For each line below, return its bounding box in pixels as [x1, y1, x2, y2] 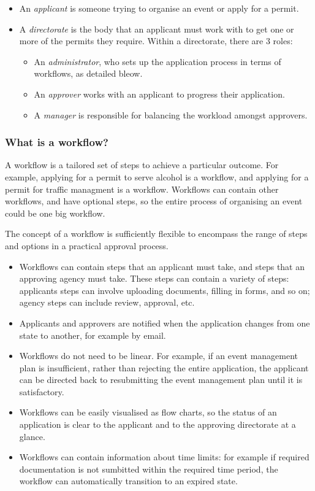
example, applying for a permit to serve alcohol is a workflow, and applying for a [5, 170, 309, 183]
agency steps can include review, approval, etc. [19, 296, 195, 309]
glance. [19, 430, 45, 443]
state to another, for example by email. [19, 328, 166, 341]
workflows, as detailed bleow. [34, 67, 143, 80]
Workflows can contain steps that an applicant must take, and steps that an [19, 260, 305, 273]
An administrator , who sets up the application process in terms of [34, 55, 281, 68]
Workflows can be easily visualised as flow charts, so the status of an [19, 406, 277, 419]
